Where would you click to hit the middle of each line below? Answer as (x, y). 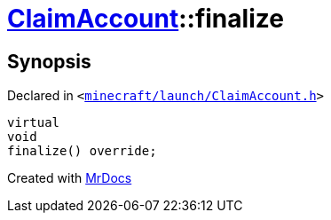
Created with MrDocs (70, 178)
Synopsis (49, 61)
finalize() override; (82, 151)
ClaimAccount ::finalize (146, 19)
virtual (34, 123)
